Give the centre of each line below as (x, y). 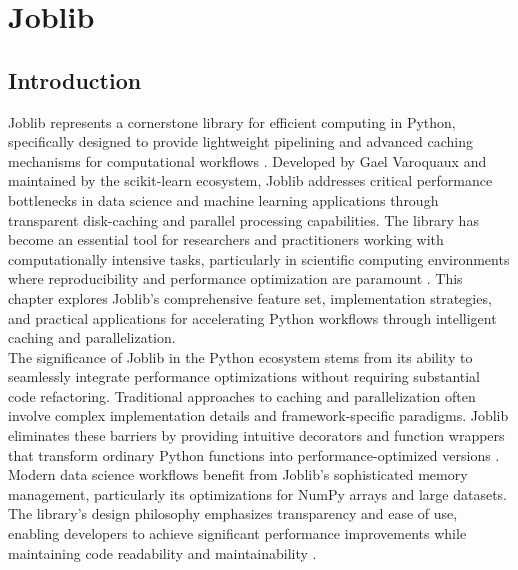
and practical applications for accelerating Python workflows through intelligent (252, 317)
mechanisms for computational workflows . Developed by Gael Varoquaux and (247, 160)
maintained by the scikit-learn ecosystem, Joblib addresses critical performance (250, 180)
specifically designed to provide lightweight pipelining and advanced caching (240, 141)
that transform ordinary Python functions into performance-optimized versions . (254, 454)
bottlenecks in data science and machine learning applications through (223, 199)
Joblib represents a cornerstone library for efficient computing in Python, (232, 121)
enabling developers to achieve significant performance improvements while (237, 533)
